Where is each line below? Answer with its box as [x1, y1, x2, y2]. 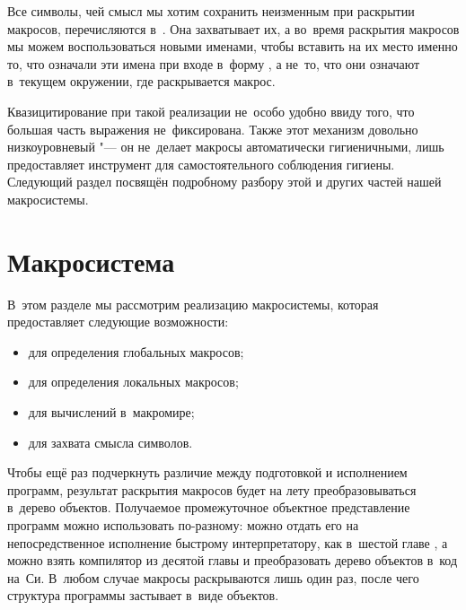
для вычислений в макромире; [28, 403, 195, 422]
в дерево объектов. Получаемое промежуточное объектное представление [7, 498, 410, 517]
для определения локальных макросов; [28, 372, 239, 391]
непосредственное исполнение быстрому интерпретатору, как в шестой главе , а [7, 533, 448, 552]
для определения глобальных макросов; [28, 342, 244, 361]
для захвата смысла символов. [28, 432, 193, 451]
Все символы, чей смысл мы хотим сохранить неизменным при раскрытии [7, 2, 415, 20]
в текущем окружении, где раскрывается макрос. [7, 72, 276, 91]
